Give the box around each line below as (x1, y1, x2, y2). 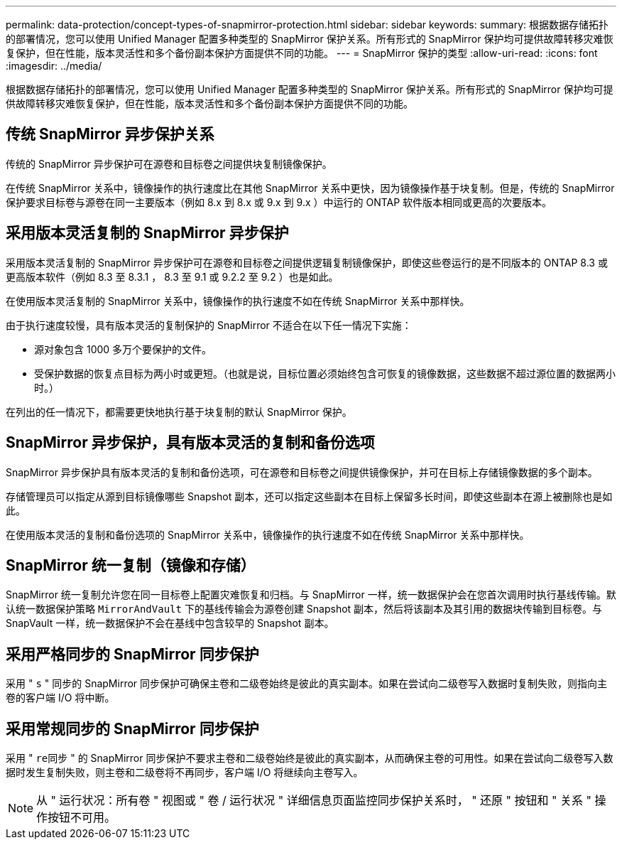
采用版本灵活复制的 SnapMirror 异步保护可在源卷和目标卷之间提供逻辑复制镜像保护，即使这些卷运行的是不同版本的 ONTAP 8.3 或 (6, 256, 608, 269)
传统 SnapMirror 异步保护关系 (6, 125, 214, 144)
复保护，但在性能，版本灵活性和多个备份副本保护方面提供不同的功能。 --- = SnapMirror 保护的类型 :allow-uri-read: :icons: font (6, 47, 598, 59)
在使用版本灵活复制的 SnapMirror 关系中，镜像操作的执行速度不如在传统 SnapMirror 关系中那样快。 (6, 294, 470, 307)
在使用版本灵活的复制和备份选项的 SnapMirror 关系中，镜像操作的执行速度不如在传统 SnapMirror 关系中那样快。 (6, 528, 530, 541)
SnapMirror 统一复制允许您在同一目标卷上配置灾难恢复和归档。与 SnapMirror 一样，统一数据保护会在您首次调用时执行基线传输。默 (6, 588, 616, 601)
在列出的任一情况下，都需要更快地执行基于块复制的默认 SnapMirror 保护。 (6, 405, 352, 418)
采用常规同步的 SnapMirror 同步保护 (6, 719, 259, 738)
